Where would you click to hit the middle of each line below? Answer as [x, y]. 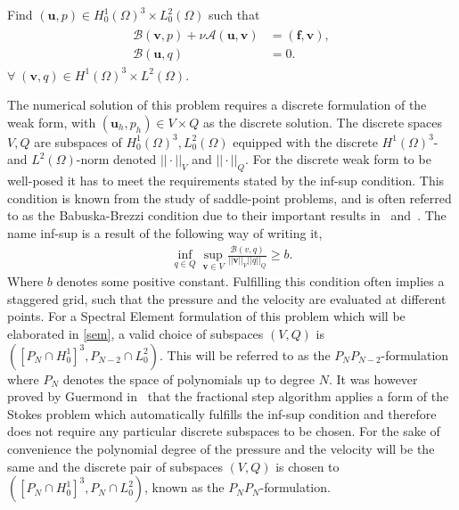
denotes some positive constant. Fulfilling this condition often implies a [250, 281]
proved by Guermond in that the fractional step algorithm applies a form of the [228, 396]
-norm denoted [116, 159]
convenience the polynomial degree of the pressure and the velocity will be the [221, 449]
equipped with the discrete [305, 141]
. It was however [373, 378]
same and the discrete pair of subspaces [115, 466]
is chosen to [307, 466]
